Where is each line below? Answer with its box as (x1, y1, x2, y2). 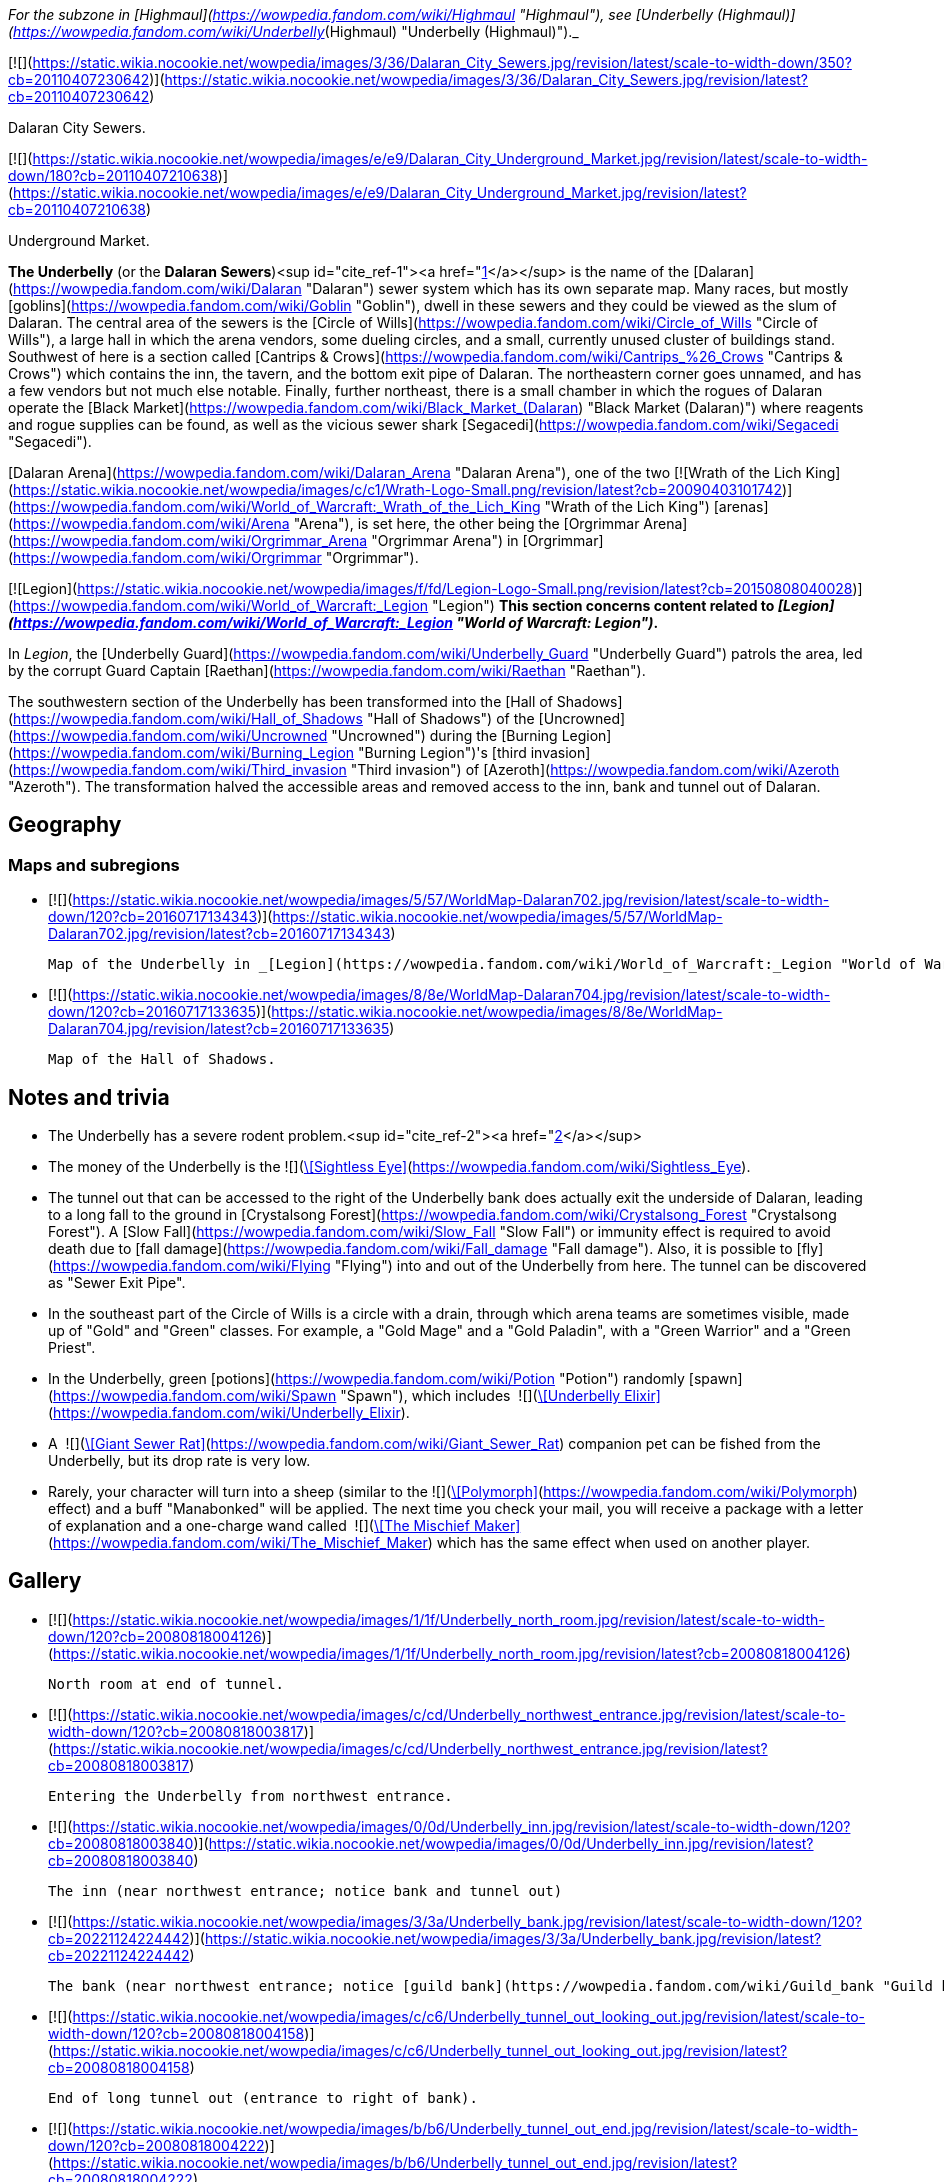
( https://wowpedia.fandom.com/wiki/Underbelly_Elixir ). (48, 1404, 410, 1422)
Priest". (48, 1339, 96, 1357)
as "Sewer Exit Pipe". (48, 1274, 186, 1292)
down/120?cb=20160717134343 (48, 908, 258, 926)
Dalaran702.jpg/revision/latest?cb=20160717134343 (48, 925, 391, 943)
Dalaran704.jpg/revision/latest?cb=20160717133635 (48, 1020, 390, 1038)
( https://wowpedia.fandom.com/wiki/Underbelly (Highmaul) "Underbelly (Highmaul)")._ (8, 23, 579, 40)
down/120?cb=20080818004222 (48, 2136, 265, 2154)
